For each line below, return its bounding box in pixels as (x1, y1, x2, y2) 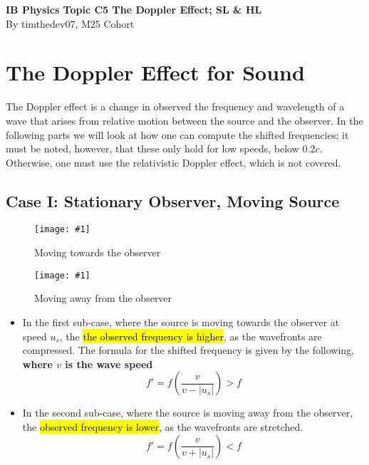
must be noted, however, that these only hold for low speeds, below (6, 141, 299, 156)
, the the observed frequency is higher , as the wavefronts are (59, 328, 322, 343)
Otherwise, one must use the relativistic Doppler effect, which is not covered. (6, 155, 341, 169)
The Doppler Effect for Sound (6, 58, 305, 87)
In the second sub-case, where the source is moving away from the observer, (22, 405, 353, 420)
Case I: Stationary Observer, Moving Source (6, 189, 340, 211)
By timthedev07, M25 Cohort (6, 16, 135, 31)
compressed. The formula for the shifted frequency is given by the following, (22, 343, 354, 357)
